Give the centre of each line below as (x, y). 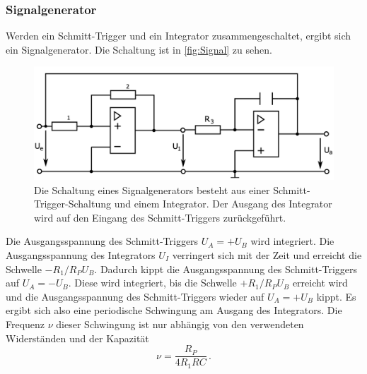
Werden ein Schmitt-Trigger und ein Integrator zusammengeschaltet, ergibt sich (179, 36)
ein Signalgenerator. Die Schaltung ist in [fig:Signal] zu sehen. (139, 49)
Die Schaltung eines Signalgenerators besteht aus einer (152, 189)
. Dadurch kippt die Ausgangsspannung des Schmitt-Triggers (226, 269)
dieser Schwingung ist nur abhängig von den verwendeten (180, 324)
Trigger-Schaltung (72, 204)
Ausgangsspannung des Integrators (81, 255)
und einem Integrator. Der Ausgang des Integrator (223, 204)
